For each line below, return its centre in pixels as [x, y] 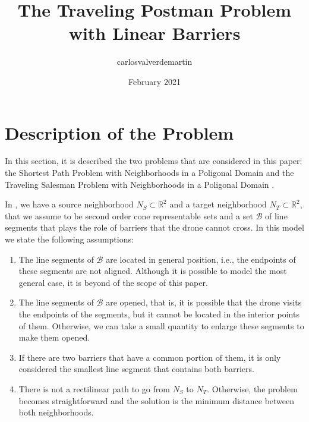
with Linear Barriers [154, 33]
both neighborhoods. [56, 412]
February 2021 [154, 81]
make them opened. [54, 337]
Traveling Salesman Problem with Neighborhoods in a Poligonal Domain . [140, 184]
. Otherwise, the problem [252, 388]
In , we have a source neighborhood [69, 204]
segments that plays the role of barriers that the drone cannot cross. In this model [154, 227]
